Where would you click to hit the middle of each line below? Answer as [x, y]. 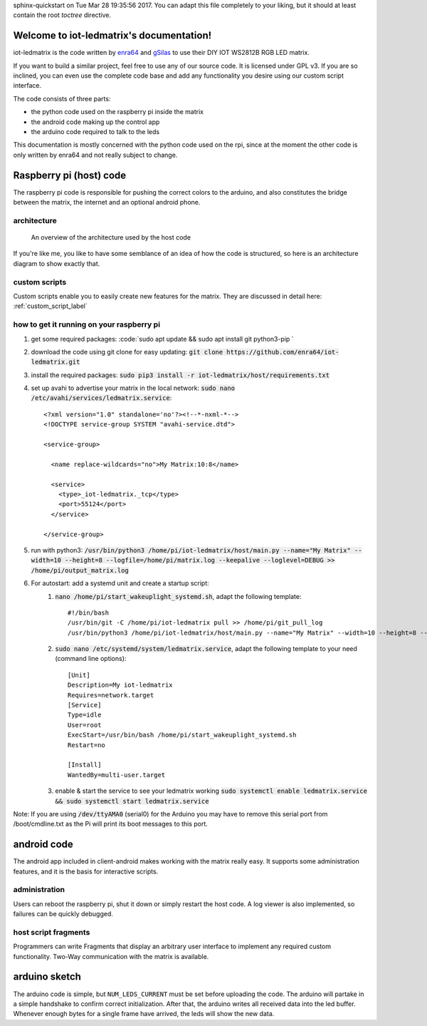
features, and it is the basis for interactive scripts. [86, 871]
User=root [85, 725]
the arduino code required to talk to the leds [95, 132]
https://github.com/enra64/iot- [283, 352]
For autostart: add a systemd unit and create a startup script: [120, 583]
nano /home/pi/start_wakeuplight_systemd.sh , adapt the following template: [178, 596]
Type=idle [85, 715]
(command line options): [91, 659]
